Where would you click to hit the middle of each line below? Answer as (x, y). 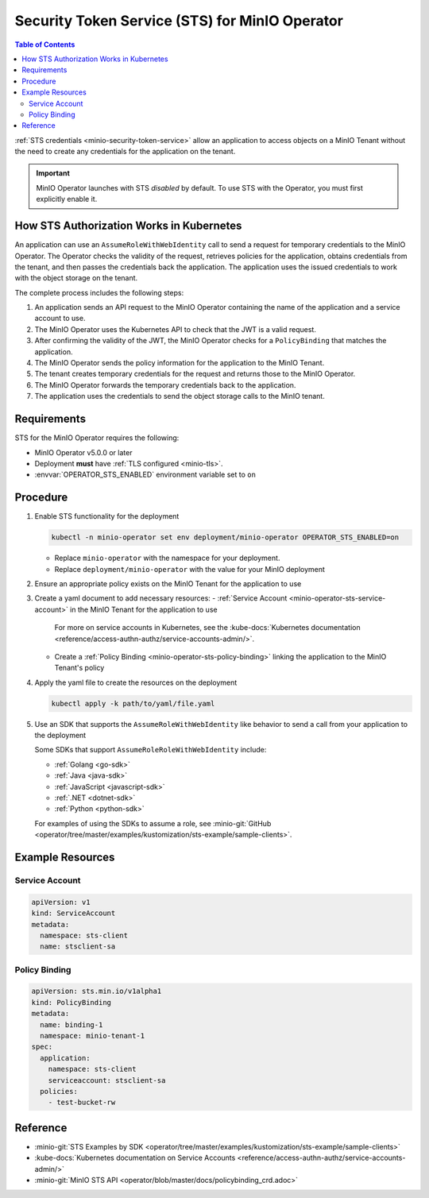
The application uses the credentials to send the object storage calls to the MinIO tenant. (180, 396)
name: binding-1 (71, 1024)
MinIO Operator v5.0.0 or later (83, 452)
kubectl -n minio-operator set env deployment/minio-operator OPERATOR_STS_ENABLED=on (225, 537)
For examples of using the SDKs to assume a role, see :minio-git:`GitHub (153, 823)
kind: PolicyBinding (71, 1002)
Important (53, 173)
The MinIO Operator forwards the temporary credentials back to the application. (165, 385)
